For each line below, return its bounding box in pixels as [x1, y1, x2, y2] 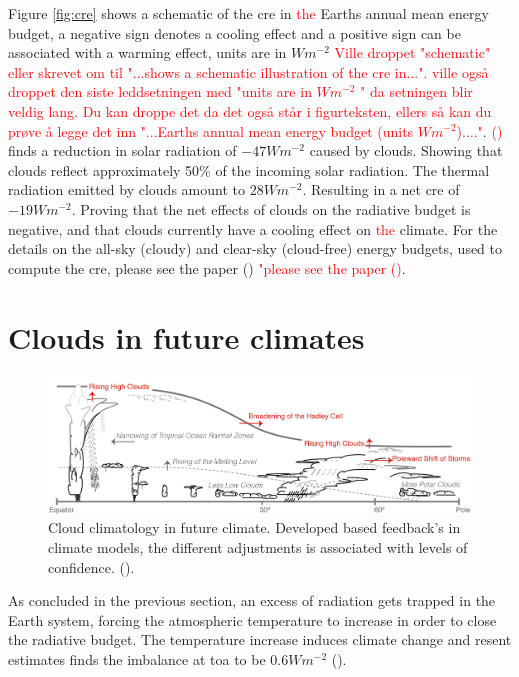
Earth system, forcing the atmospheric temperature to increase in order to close [8, 609, 497, 630]
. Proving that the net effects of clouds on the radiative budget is [71, 198, 471, 219]
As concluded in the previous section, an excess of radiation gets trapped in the [8, 590, 496, 611]
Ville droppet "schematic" [334, 42, 491, 63]
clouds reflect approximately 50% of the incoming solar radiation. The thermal [8, 159, 490, 180]
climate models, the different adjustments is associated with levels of [48, 537, 468, 558]
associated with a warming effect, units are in [8, 42, 287, 63]
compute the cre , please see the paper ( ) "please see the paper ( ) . [8, 257, 406, 278]
